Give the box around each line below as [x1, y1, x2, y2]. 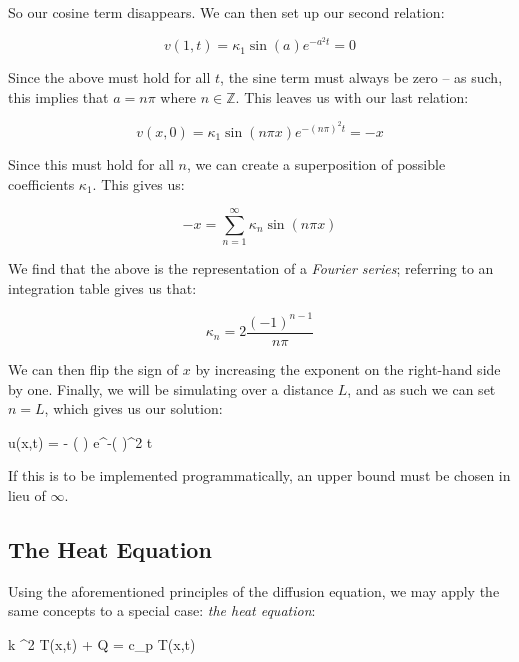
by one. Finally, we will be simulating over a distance [8, 378, 334, 399]
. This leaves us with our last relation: [235, 86, 469, 107]
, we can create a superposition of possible [186, 153, 446, 174]
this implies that [8, 86, 109, 107]
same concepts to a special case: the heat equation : [8, 600, 316, 621]
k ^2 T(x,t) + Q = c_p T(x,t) [8, 634, 196, 654]
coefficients [8, 173, 75, 194]
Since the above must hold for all [8, 67, 211, 88]
